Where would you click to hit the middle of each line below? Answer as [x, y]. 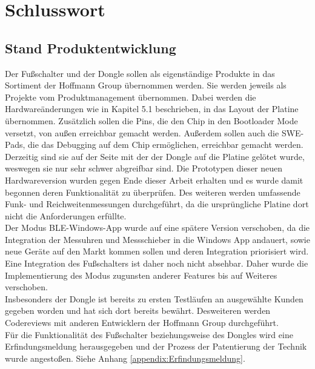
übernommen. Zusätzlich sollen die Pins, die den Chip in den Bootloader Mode [151, 120]
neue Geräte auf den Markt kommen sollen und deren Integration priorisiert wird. [157, 251]
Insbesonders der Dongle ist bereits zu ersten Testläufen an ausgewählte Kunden [154, 298]
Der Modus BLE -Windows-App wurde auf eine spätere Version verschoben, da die [157, 228]
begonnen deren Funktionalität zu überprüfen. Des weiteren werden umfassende [153, 192]
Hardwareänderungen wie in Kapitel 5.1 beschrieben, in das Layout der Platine [152, 109]
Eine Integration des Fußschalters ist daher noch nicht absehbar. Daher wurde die [157, 263]
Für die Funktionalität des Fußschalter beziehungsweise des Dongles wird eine [149, 334]
